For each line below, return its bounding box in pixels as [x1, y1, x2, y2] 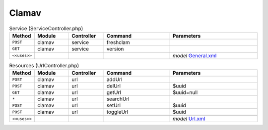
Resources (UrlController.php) [9, 62, 79, 69]
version [106, 45, 124, 52]
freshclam [106, 39, 130, 45]
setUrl [106, 102, 121, 109]
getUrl [106, 89, 122, 96]
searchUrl [106, 95, 130, 102]
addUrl [106, 76, 123, 83]
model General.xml [172, 52, 217, 59]
